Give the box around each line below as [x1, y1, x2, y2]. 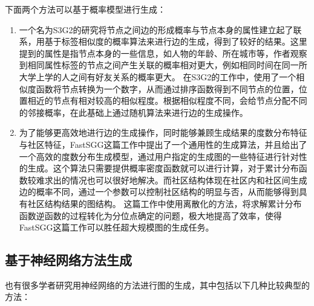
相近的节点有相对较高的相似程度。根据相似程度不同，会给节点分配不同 [27, 94, 307, 107]
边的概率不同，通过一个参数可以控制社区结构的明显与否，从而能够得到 [19, 185, 299, 198]
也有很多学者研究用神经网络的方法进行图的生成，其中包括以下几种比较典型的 [5, 278, 310, 291]
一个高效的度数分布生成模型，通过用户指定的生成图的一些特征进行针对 [19, 150, 299, 162]
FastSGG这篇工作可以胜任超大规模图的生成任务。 [19, 221, 214, 234]
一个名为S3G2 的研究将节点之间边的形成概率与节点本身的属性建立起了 [19, 23, 293, 36]
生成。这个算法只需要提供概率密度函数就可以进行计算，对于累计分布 [27, 162, 299, 174]
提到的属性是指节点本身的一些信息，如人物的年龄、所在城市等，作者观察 [19, 46, 307, 59]
